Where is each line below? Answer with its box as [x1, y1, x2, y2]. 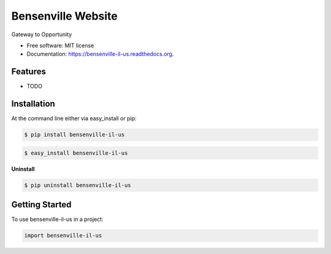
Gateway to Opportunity [11, 31, 72, 38]
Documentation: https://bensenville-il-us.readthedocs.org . [26, 50, 174, 58]
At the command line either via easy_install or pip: [11, 115, 137, 122]
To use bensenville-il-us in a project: [11, 215, 104, 223]
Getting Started [11, 199, 72, 210]
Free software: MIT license [26, 42, 94, 49]
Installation [11, 99, 55, 109]
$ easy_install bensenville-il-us [24, 149, 128, 156]
